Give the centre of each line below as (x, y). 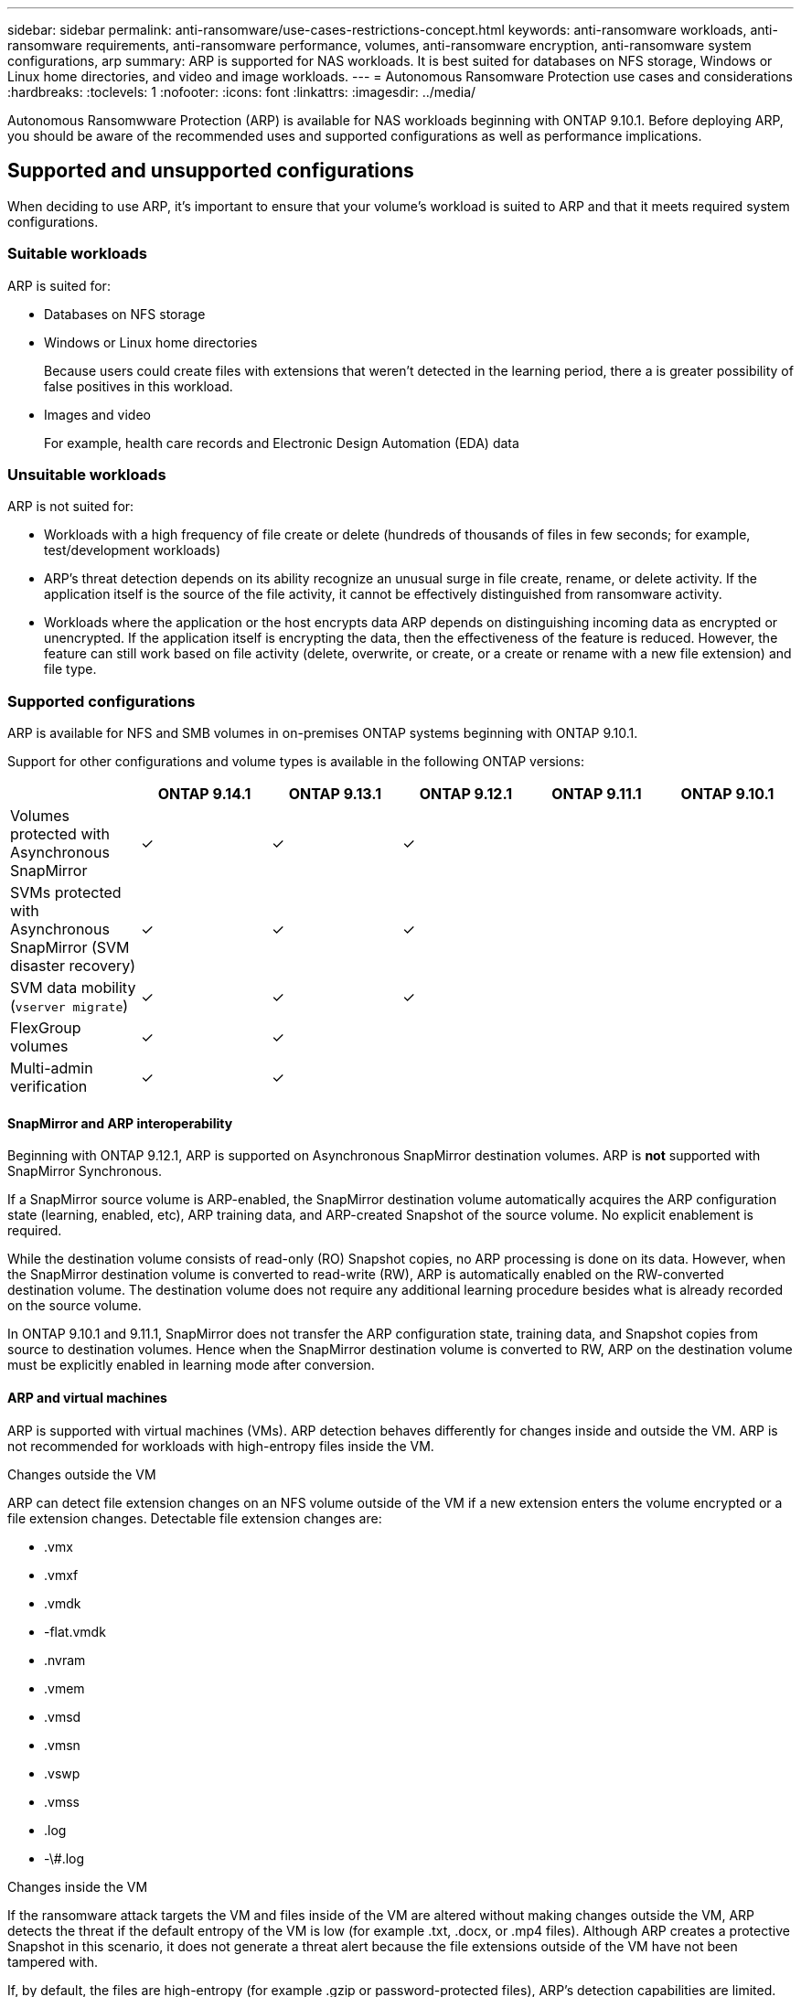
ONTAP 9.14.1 (204, 794)
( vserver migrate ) (69, 1006)
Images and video (97, 414)
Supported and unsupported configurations (211, 171)
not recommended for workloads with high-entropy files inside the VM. (221, 1446)
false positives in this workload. (139, 386)
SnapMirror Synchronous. (85, 1171)
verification (49, 1087)
